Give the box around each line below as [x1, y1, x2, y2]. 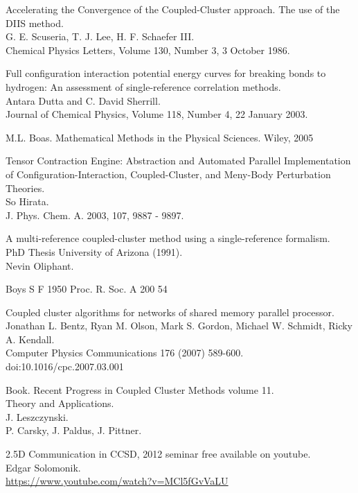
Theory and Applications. [6, 396, 114, 410]
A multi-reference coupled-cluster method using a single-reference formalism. [6, 231, 330, 245]
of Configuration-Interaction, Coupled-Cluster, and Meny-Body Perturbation [6, 166, 331, 181]
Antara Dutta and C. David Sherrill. [6, 93, 161, 107]
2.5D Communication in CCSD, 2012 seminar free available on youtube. [6, 447, 311, 461]
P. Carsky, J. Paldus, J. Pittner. [6, 423, 142, 438]
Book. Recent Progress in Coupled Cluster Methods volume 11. [6, 382, 274, 397]
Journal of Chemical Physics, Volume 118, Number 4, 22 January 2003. [6, 107, 308, 121]
